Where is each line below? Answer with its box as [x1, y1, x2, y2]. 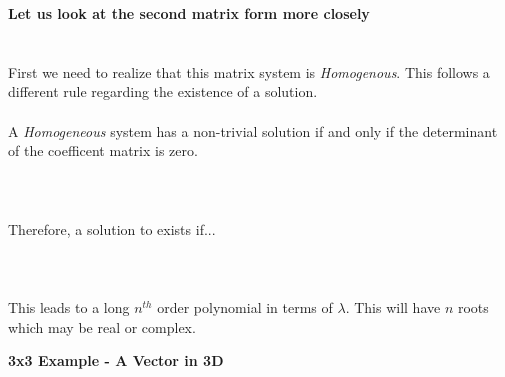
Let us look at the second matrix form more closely [8, 3, 370, 23]
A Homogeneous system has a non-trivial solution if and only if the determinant [8, 120, 498, 141]
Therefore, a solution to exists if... [8, 218, 216, 239]
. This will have [345, 296, 441, 317]
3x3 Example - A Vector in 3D [8, 350, 224, 371]
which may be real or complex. [8, 316, 196, 337]
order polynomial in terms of [157, 296, 333, 317]
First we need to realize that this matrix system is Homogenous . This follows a [8, 61, 490, 82]
